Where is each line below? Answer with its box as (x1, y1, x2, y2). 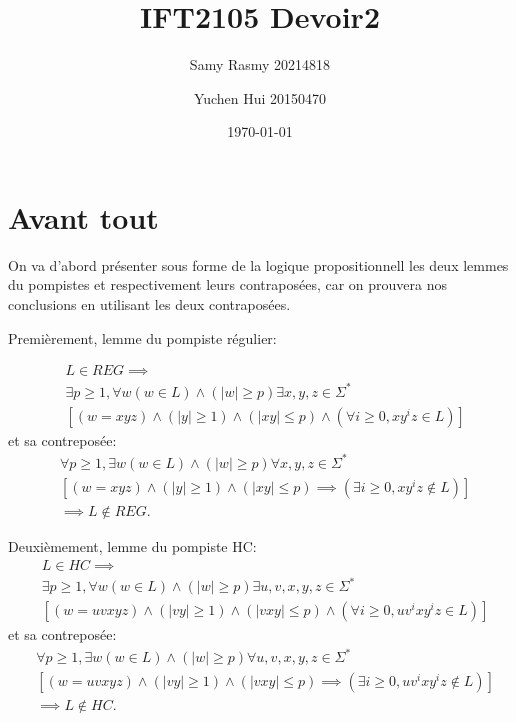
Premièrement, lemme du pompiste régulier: (8, 327, 277, 348)
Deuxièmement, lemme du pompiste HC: (8, 536, 257, 556)
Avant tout (8, 196, 159, 237)
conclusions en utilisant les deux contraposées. (8, 294, 291, 315)
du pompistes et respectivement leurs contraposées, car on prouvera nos (8, 274, 448, 295)
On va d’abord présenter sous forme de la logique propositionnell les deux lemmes (8, 254, 509, 275)
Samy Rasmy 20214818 (189, 54, 331, 75)
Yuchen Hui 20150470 (193, 87, 327, 108)
